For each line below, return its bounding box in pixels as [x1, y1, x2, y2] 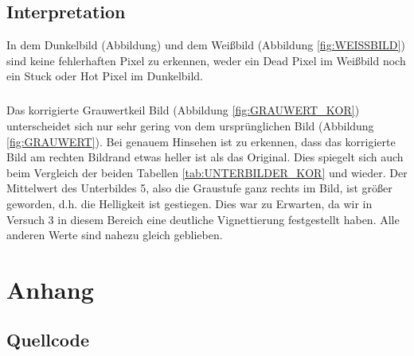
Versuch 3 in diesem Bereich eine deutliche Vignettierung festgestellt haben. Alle [6, 211, 400, 227]
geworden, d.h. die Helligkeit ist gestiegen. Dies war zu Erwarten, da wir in [6, 195, 373, 211]
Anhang [6, 273, 94, 305]
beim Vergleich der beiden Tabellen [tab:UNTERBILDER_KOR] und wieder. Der [6, 164, 408, 180]
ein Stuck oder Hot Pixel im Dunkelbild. [6, 68, 204, 84]
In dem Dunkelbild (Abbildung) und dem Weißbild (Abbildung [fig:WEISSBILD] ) [6, 37, 405, 53]
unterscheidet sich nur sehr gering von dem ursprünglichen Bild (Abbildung [6, 117, 374, 133]
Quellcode [6, 327, 89, 352]
